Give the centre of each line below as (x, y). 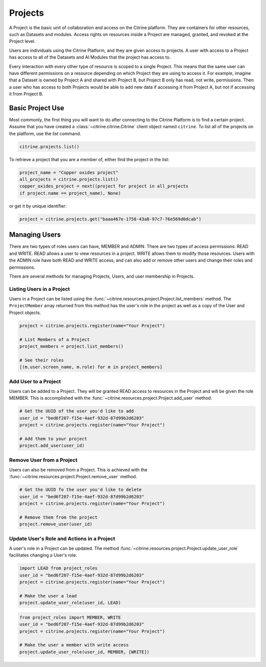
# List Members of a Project (55, 339)
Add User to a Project (35, 381)
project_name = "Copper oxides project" (69, 172)
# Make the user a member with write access (74, 645)
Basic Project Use (37, 108)
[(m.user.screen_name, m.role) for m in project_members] (91, 367)
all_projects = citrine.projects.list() (69, 179)
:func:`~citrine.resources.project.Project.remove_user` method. (73, 477)
